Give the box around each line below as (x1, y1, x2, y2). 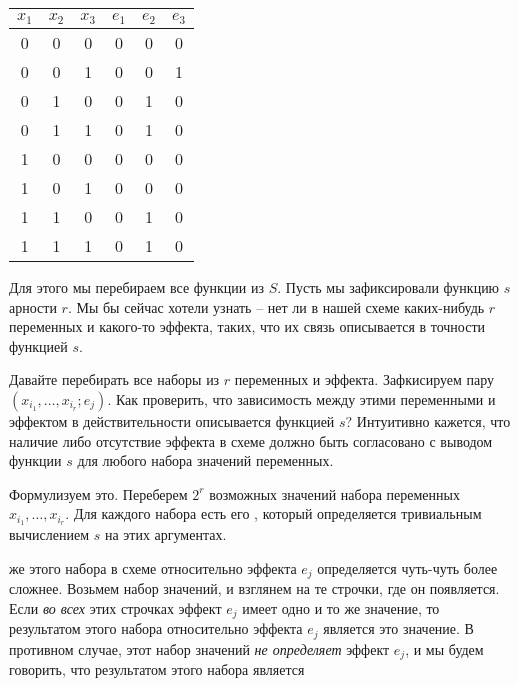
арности (9, 296, 57, 317)
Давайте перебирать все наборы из (9, 369, 220, 390)
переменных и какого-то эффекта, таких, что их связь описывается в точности (9, 316, 486, 337)
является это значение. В (323, 618, 474, 639)
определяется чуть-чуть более (317, 557, 498, 578)
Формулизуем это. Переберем (9, 483, 188, 504)
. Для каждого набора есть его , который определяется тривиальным (65, 503, 482, 524)
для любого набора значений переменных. (77, 450, 334, 471)
